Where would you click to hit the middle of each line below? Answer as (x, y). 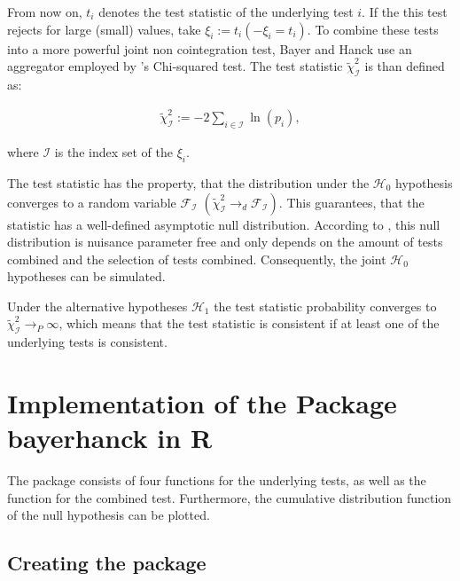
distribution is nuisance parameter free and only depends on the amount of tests (225, 242)
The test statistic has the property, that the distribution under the (188, 182)
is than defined (405, 66)
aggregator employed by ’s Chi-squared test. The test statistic (175, 66)
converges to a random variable (92, 202)
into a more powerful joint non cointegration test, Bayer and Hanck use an (210, 48)
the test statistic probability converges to (325, 306)
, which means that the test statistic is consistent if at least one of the (249, 323)
